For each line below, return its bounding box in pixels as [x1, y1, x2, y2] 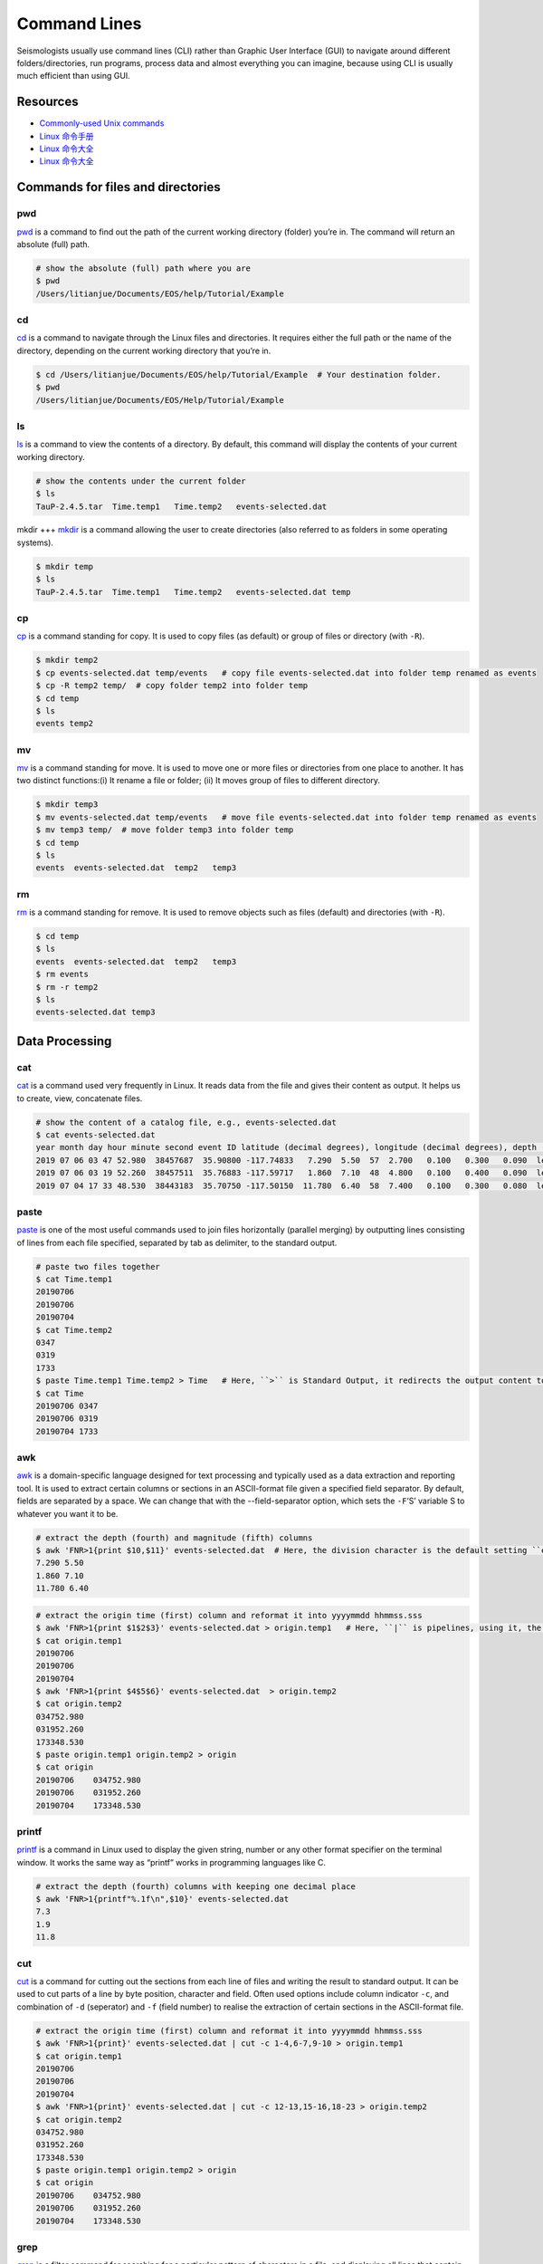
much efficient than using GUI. [16, 71, 130, 82]
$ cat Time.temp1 [35, 1274, 113, 1285]
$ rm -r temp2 [35, 982, 99, 992]
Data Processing [16, 1033, 112, 1049]
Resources [16, 94, 79, 110]
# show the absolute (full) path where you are [35, 263, 251, 273]
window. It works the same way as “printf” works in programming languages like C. [16, 1856, 326, 1867]
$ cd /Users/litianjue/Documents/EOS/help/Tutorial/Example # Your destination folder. [35, 369, 443, 379]
